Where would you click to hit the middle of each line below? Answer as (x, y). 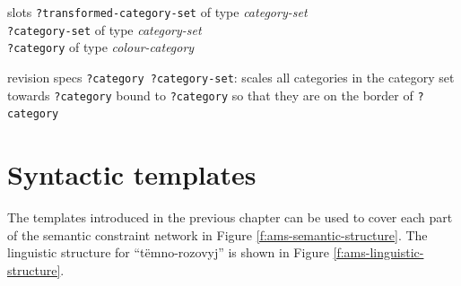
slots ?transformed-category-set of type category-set (157, 12)
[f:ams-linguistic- (378, 252)
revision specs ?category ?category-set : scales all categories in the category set (231, 77)
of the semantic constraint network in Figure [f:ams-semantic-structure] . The (217, 234)
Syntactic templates (132, 174)
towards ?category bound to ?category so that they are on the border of (210, 95)
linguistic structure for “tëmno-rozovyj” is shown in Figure (168, 252)
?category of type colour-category (101, 47)
